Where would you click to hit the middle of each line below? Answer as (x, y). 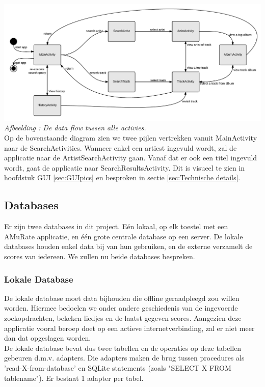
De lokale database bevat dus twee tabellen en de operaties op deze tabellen (123, 348)
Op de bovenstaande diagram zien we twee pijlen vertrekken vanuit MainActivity (131, 138)
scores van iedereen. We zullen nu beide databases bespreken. (100, 256)
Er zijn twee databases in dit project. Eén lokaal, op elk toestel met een (116, 226)
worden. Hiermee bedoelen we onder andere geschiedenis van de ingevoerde (121, 308)
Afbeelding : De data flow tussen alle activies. (75, 128)
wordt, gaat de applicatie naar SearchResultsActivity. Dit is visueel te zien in (125, 167)
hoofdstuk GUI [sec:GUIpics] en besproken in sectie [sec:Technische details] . (122, 177)
